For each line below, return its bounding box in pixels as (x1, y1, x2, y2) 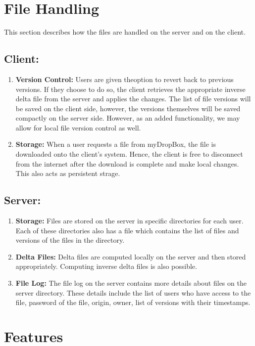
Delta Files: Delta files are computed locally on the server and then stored (15, 251, 246, 261)
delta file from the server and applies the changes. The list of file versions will (15, 93, 251, 104)
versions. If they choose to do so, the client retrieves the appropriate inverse (15, 84, 246, 94)
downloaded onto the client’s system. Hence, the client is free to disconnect (15, 149, 243, 159)
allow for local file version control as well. (15, 122, 141, 132)
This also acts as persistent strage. (15, 168, 120, 178)
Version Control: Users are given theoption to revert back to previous (15, 74, 234, 84)
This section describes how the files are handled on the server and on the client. (4, 27, 246, 37)
